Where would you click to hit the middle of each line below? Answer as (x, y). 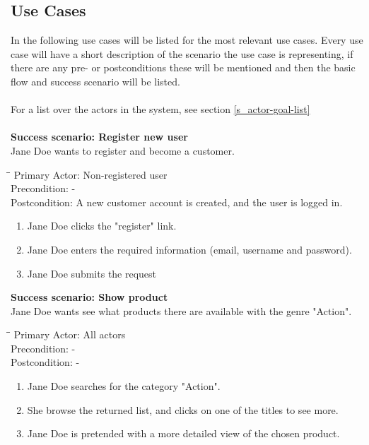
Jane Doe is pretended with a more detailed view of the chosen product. (183, 433)
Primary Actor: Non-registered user (90, 174)
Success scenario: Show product (89, 297)
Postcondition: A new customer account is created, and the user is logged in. (177, 202)
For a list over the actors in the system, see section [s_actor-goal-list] (160, 109)
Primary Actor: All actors (70, 334)
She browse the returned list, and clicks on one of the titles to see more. (183, 409)
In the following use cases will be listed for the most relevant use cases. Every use (187, 40)
